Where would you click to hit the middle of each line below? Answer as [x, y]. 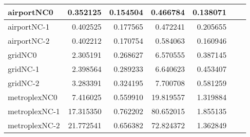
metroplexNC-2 [34, 125]
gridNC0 [22, 55]
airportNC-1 [29, 26]
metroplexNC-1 [34, 111]
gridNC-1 [24, 69]
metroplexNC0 [33, 97]
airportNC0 [31, 12]
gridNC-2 [24, 83]
